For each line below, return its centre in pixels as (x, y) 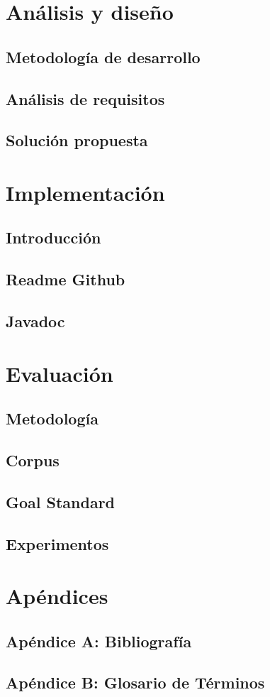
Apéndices (57, 596)
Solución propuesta (77, 140)
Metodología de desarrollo (103, 56)
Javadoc (35, 321)
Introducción (54, 237)
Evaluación (60, 373)
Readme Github (66, 279)
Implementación (85, 192)
